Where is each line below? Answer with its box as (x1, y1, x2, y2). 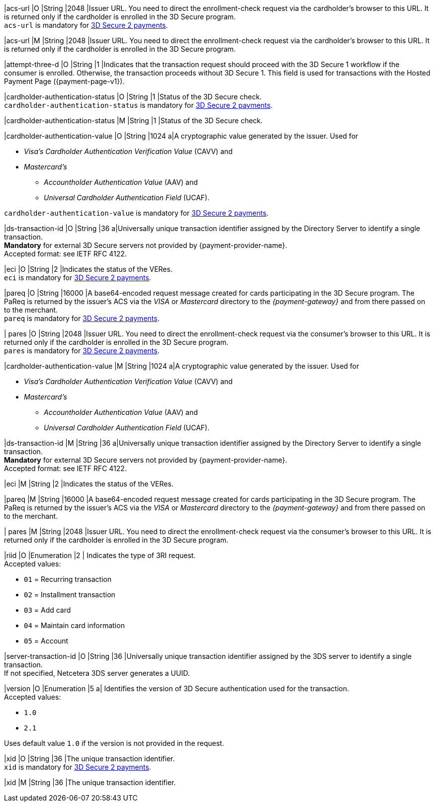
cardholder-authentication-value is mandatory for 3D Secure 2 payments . (4, 209, 268, 217)
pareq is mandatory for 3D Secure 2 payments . (4, 314, 160, 322)
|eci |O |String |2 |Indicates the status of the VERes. (4, 265, 173, 273)
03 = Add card (24, 606, 71, 614)
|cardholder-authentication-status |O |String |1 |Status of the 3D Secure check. (4, 92, 262, 101)
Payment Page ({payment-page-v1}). (4, 77, 125, 85)
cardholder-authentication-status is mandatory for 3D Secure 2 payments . (4, 101, 273, 109)
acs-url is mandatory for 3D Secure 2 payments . (4, 21, 168, 29)
